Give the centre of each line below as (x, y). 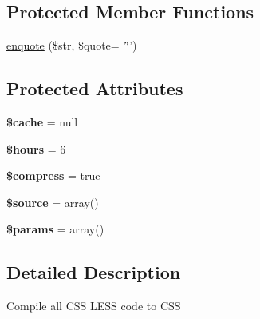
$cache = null (42, 122)
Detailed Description (94, 272)
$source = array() (53, 202)
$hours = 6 (36, 148)
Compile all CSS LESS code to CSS (94, 306)
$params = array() (55, 229)
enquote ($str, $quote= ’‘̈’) (72, 45)
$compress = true (53, 175)
